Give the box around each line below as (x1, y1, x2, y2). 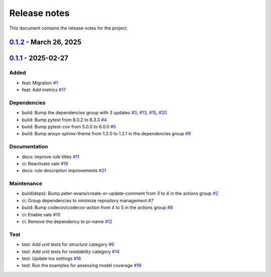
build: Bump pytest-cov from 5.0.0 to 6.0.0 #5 (22, 124, 116, 130)
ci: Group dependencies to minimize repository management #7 (22, 197, 154, 203)
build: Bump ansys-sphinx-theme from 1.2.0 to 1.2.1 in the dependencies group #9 (22, 131, 191, 137)
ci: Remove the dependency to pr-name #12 (22, 218, 112, 225)
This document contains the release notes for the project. (9, 25, 128, 31)
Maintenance (9, 180, 43, 187)
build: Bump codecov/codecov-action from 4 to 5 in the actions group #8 (22, 204, 173, 210)
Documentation (9, 143, 48, 150)
